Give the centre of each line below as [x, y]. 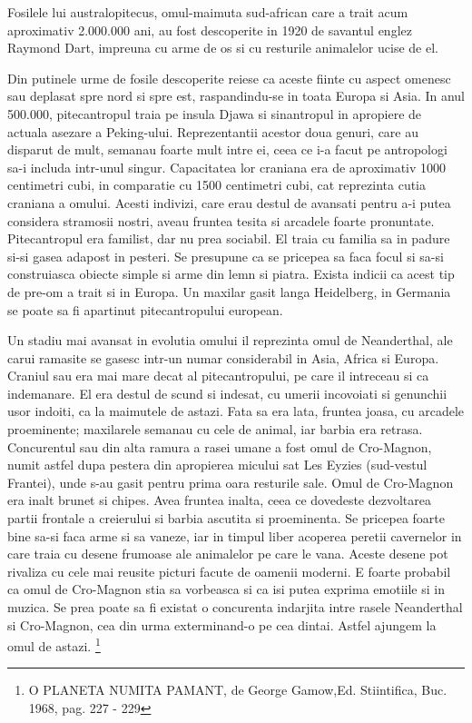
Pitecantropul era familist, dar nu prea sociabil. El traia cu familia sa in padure [229, 238]
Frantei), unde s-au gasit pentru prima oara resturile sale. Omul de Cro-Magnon [231, 482]
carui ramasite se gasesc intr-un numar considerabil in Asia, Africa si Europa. [223, 357]
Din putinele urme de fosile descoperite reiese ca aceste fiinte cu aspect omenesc [229, 78]
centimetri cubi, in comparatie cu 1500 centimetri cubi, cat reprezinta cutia [217, 185]
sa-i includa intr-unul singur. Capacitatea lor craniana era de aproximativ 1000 [227, 167]
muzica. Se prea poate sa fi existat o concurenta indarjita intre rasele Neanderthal [235, 607]
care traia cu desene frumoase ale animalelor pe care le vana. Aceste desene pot [228, 554]
